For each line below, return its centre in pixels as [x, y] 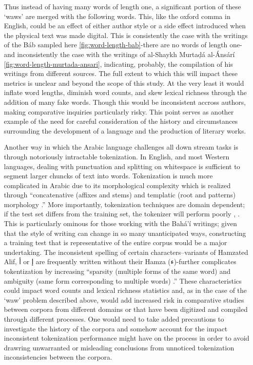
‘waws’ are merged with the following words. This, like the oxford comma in [117, 16]
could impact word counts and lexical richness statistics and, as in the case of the [126, 290]
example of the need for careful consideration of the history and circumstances [121, 121]
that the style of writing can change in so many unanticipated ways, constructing [125, 233]
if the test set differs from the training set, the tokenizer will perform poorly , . [122, 214]
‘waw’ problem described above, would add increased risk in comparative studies [124, 299]
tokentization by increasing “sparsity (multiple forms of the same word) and [117, 271]
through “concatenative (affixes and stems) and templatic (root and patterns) [120, 195]
